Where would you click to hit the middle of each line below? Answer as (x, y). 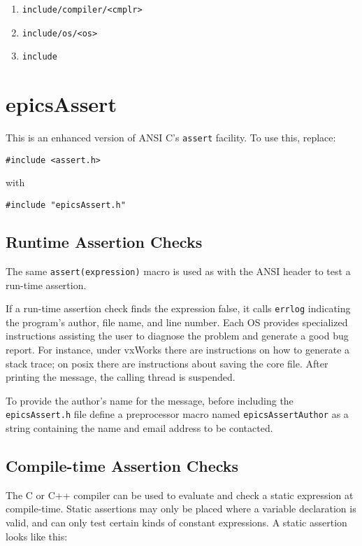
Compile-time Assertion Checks (122, 465)
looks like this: (37, 536)
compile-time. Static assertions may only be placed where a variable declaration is (181, 509)
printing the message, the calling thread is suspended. (121, 377)
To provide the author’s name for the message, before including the (150, 400)
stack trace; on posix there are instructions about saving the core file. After (167, 363)
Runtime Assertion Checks (104, 242)
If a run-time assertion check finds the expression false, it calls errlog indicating (178, 308)
